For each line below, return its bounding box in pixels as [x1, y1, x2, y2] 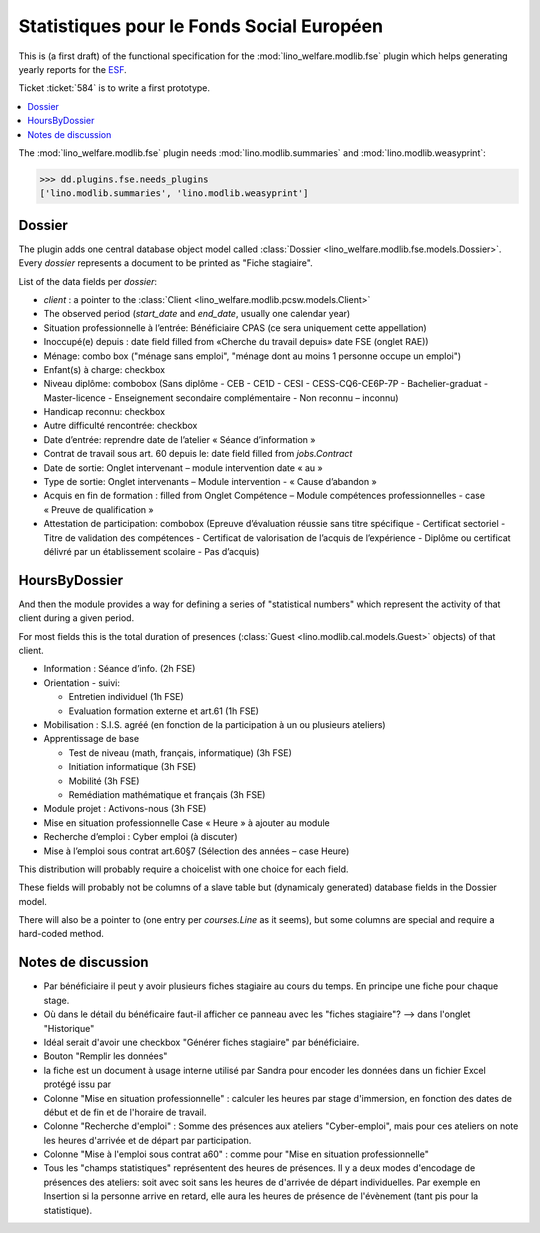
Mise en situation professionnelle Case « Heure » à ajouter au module [43, 816, 330, 829]
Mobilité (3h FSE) [68, 775, 140, 787]
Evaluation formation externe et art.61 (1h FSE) [68, 705, 260, 717]
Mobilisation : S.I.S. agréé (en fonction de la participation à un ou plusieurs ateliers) [43, 719, 386, 730]
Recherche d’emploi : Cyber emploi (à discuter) [43, 831, 238, 843]
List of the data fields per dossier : [18, 275, 158, 287]
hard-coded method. [18, 928, 105, 940]
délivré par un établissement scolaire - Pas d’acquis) [43, 545, 260, 557]
